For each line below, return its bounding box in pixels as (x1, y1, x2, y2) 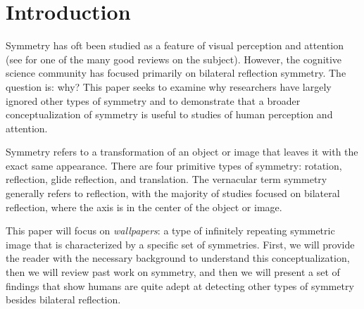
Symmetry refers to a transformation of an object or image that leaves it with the (6, 144, 358, 159)
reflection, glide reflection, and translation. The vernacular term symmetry (6, 172, 327, 187)
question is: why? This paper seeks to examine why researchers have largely (6, 79, 332, 94)
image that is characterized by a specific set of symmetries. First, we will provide (6, 237, 355, 251)
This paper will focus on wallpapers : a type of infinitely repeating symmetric (6, 223, 335, 238)
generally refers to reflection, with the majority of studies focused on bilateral (6, 186, 340, 201)
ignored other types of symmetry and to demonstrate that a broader (6, 93, 301, 108)
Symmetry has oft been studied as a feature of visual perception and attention (6, 38, 344, 53)
